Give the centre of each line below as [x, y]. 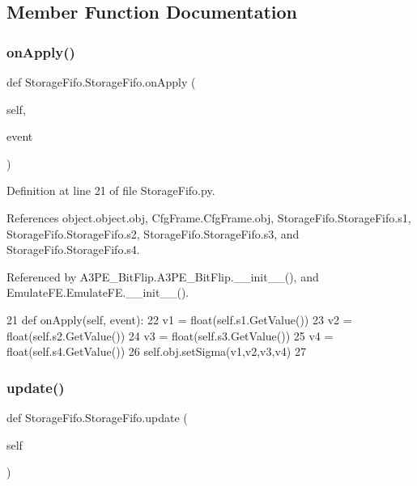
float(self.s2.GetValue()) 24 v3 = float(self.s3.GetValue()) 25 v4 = [170, 335]
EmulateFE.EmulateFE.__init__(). [98, 292]
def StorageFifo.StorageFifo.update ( [97, 417]
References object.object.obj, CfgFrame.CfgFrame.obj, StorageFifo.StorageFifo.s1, [209, 217]
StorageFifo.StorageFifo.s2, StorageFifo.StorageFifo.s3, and [153, 233]
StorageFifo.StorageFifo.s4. [73, 249]
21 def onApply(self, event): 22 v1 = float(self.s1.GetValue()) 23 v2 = [179, 319]
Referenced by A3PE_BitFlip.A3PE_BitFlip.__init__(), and [163, 276]
